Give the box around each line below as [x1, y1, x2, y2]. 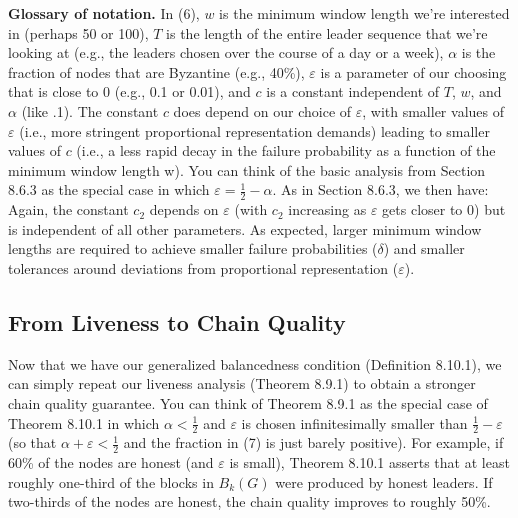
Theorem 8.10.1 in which [8, 412, 160, 433]
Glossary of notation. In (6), [8, 3, 200, 23]
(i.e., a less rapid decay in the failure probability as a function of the [76, 140, 496, 161]
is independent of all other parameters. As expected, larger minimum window [8, 218, 482, 239]
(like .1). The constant [21, 100, 159, 121]
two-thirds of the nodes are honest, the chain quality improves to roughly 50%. [8, 491, 491, 512]
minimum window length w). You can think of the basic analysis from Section [8, 159, 486, 180]
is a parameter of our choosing [320, 61, 507, 82]
